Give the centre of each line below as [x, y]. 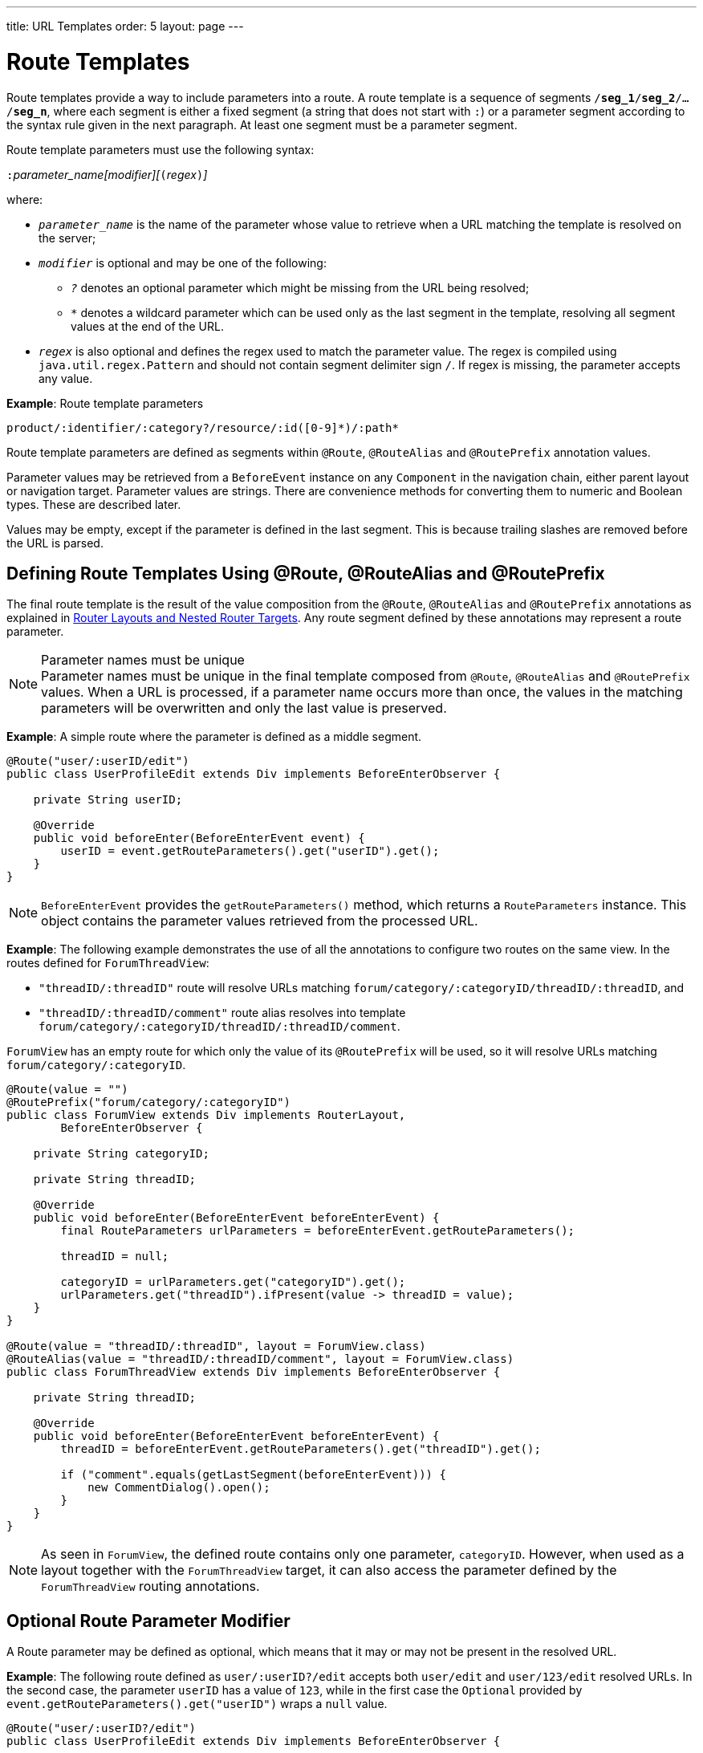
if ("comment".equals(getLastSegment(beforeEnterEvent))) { [253, 1475]
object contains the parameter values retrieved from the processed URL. [260, 921]
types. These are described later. [94, 504]
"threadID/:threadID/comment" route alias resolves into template [222, 1013]
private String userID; [108, 800]
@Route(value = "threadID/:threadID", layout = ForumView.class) [216, 1346]
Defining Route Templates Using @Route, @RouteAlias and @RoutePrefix [306, 573]
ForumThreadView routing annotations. [150, 1586]
